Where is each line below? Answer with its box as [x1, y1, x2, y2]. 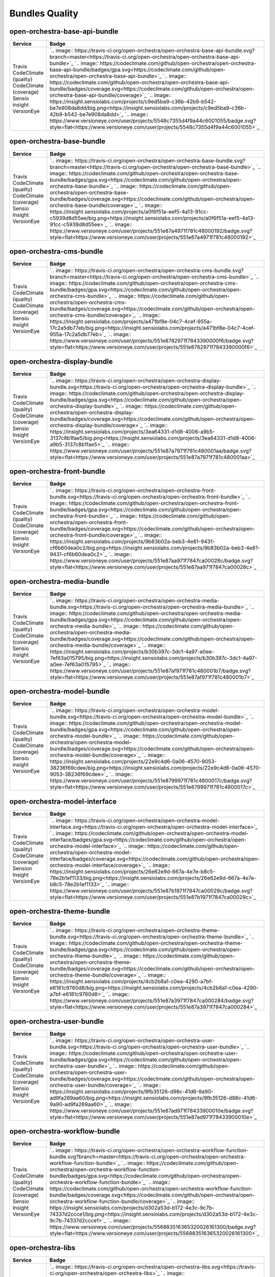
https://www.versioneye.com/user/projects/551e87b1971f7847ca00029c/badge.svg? [49, 887, 253, 894]
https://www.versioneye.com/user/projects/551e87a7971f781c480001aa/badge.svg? [50, 447, 252, 454]
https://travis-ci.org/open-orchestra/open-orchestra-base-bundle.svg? [74, 157, 245, 164]
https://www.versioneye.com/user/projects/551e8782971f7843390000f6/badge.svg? [49, 337, 254, 344]
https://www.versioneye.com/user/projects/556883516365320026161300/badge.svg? [49, 1223, 256, 1231]
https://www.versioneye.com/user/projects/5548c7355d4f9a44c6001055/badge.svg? [49, 117, 256, 125]
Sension [12, 865, 33, 872]
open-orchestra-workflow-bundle [9, 1127, 120, 1136]
